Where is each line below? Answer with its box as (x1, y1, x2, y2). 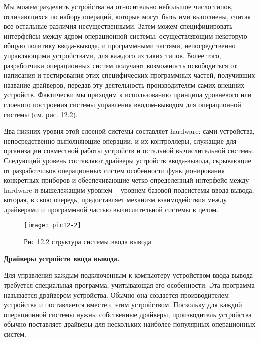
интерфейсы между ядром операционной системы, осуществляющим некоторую (4, 30, 247, 41)
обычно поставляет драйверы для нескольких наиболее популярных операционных (4, 319, 256, 329)
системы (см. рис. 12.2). (4, 109, 78, 119)
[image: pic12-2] (24, 222, 81, 229)
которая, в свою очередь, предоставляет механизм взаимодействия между (4, 194, 227, 205)
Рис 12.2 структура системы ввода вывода (24, 236, 151, 247)
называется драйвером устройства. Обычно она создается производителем (4, 289, 229, 300)
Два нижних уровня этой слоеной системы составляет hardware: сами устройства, (4, 126, 255, 136)
